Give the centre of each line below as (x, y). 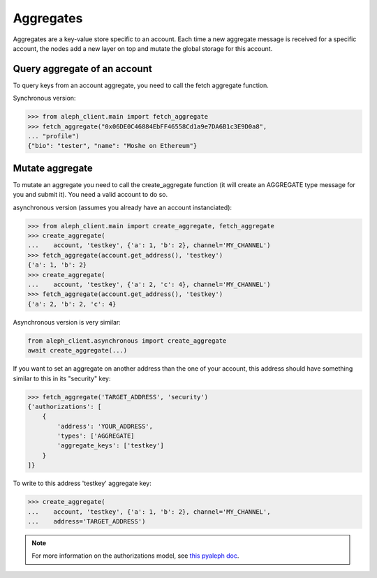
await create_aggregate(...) (77, 350)
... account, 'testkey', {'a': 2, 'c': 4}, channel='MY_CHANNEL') (149, 284)
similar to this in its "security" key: (62, 378)
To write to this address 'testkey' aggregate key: (82, 483)
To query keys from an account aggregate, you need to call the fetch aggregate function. (141, 85)
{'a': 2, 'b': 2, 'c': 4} (72, 304)
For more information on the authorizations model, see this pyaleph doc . (135, 556)
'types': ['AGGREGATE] (96, 436)
